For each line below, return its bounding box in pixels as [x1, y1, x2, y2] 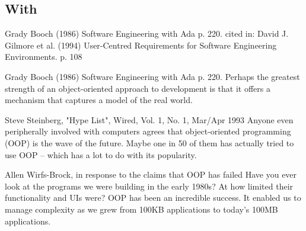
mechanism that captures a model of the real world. [5, 94, 193, 106]
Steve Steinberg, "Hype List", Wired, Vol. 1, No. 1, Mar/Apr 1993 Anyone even [5, 113, 294, 126]
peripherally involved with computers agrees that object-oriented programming [5, 125, 291, 137]
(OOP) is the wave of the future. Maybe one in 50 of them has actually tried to [5, 136, 294, 149]
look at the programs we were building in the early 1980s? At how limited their [5, 179, 294, 192]
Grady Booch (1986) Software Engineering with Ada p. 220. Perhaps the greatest [5, 70, 300, 82]
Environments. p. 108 [5, 50, 82, 63]
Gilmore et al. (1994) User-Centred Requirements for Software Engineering [5, 38, 277, 51]
